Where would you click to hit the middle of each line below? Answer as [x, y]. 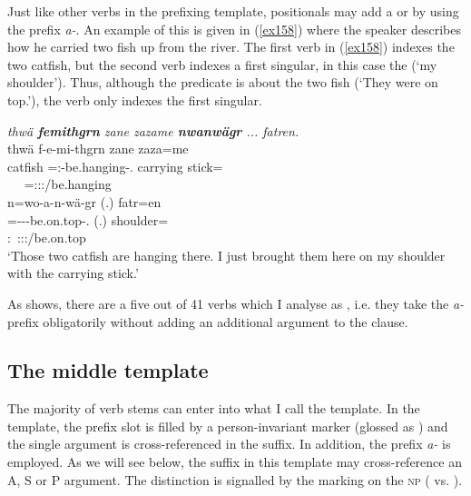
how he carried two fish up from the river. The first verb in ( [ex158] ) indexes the [231, 47]
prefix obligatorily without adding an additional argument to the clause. [208, 321]
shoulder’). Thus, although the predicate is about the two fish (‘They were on [223, 82]
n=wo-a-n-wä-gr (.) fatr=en [84, 201]
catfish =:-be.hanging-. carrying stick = [115, 166]
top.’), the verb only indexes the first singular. [135, 99]
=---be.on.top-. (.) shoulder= [88, 219]
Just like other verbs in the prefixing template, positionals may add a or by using [233, 11]
